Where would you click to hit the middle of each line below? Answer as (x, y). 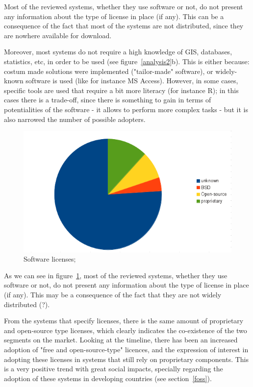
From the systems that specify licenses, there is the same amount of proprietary (124, 321)
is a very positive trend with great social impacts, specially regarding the (114, 369)
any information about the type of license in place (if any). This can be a (114, 16)
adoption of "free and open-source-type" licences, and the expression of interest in (126, 349)
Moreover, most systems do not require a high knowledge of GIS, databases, (118, 52)
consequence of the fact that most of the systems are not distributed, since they (124, 26)
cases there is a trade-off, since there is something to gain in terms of (108, 100)
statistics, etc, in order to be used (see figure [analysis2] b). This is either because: (127, 61)
